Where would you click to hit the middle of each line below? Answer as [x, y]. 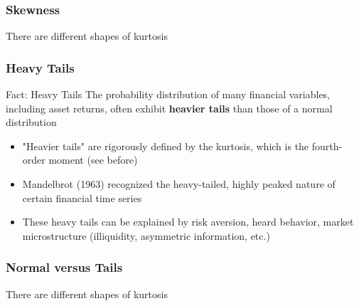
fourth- [327, 146]
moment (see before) [93, 160]
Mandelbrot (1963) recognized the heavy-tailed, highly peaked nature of [179, 184]
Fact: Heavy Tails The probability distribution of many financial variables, [168, 94]
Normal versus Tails [64, 267]
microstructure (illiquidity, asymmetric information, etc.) [146, 235]
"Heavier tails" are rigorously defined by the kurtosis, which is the [166, 146]
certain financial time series [82, 197]
